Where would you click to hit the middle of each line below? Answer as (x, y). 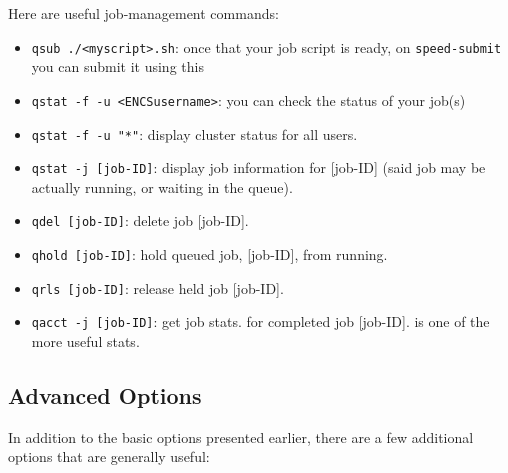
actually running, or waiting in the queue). (162, 186)
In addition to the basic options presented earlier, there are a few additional (241, 436)
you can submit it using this (117, 66)
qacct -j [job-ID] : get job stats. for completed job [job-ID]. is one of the (260, 321)
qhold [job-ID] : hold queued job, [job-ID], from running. (209, 254)
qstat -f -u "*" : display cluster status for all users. (194, 133)
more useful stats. (85, 341)
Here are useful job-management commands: (143, 13)
